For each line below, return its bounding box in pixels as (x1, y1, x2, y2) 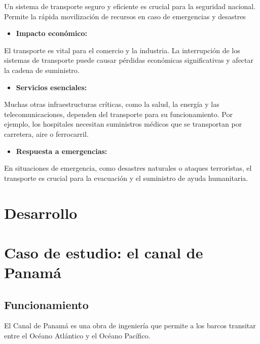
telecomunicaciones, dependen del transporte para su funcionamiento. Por (4, 108, 233, 119)
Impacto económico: (16, 28, 88, 39)
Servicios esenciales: (16, 82, 87, 92)
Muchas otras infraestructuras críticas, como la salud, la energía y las (4, 99, 219, 109)
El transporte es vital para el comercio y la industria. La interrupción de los (4, 45, 240, 55)
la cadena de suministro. (4, 64, 80, 75)
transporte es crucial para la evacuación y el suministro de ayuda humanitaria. (4, 172, 248, 183)
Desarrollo (4, 202, 78, 223)
